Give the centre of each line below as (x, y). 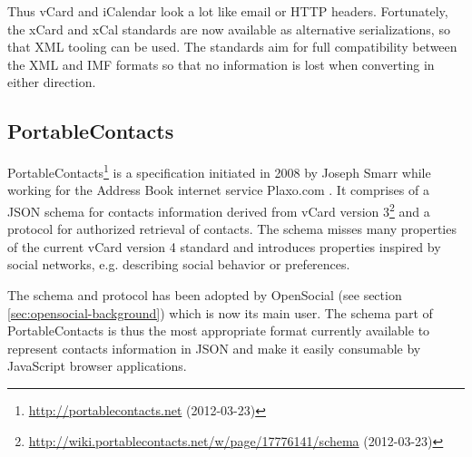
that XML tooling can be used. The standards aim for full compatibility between (232, 47)
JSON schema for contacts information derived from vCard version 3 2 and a (219, 210)
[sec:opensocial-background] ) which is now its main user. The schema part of (220, 312)
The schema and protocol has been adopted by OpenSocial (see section (205, 295)
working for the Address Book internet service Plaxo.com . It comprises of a (218, 190)
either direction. (52, 82)
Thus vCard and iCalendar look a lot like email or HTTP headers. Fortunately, (228, 11)
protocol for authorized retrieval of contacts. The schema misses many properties (232, 229)
